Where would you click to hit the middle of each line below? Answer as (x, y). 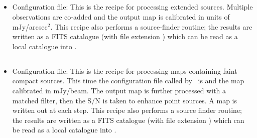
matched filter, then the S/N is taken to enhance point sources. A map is (124, 100)
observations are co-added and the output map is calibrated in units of (121, 16)
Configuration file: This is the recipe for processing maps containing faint (125, 71)
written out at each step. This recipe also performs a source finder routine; (127, 110)
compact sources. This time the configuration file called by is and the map (128, 81)
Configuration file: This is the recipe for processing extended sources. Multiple (133, 7)
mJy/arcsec (30, 26)
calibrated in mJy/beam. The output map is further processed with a (119, 90)
